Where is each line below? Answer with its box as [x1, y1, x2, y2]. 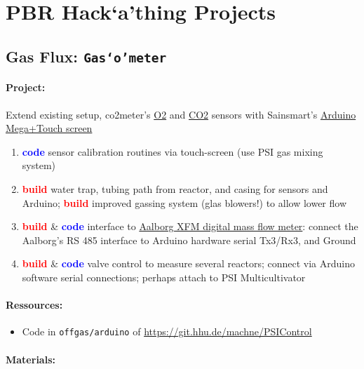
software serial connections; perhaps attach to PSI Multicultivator [22, 269, 306, 284]
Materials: [6, 351, 55, 366]
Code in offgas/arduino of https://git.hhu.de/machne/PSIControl [22, 324, 312, 339]
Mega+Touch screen [6, 121, 93, 135]
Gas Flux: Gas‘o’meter [6, 45, 167, 67]
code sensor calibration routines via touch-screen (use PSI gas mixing [22, 144, 323, 159]
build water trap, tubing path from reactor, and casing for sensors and [22, 181, 328, 196]
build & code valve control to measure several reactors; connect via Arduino [22, 256, 355, 271]
